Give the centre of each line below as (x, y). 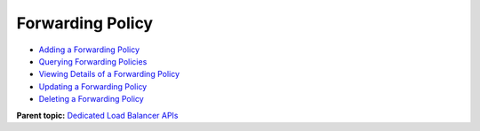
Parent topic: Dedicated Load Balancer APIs (97, 115)
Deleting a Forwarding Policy (91, 99)
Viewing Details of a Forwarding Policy (109, 74)
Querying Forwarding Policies (93, 61)
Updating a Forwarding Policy (93, 86)
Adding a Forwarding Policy (89, 50)
